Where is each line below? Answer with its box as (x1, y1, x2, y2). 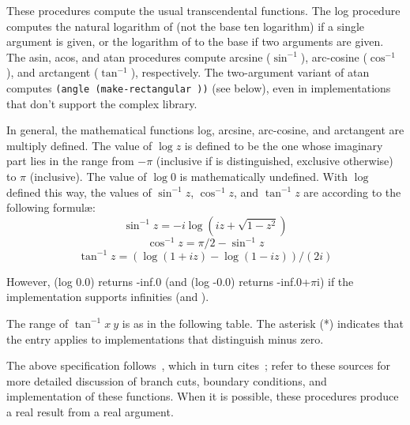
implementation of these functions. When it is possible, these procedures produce (6, 388, 399, 404)
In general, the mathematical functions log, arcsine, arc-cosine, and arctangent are (6, 122, 404, 138)
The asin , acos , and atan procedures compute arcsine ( (6, 48, 271, 65)
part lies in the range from (6, 152, 134, 169)
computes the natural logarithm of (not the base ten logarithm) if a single (6, 17, 365, 34)
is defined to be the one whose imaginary (184, 137, 383, 153)
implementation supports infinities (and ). (6, 288, 209, 305)
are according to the (303, 183, 401, 200)
